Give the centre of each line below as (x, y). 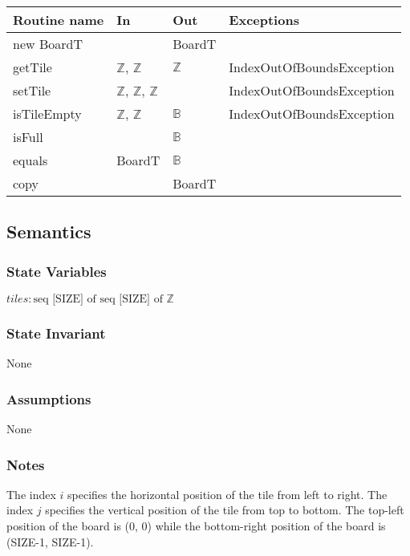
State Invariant (56, 333)
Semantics (49, 231)
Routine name (59, 20)
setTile (32, 90)
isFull (28, 137)
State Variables (57, 271)
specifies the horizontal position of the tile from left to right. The (227, 494)
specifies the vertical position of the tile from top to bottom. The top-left (225, 510)
